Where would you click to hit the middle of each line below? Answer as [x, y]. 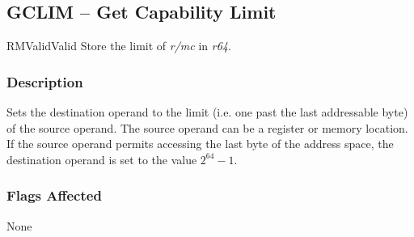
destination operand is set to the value [102, 159]
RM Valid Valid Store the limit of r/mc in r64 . [119, 46]
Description [45, 81]
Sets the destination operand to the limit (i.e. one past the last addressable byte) [207, 112]
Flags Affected [54, 195]
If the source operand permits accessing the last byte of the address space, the [200, 144]
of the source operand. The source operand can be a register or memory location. [207, 127]
